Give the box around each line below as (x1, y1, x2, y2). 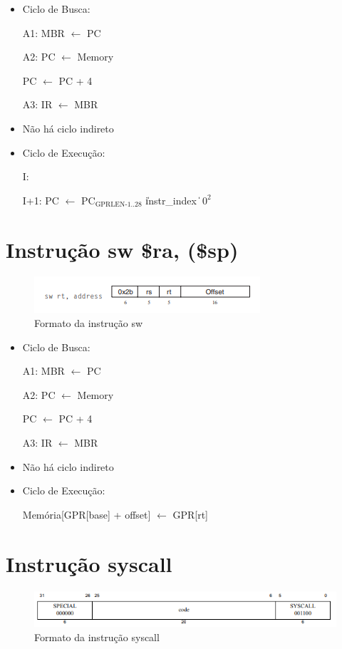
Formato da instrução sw (34, 316, 143, 331)
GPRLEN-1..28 (95, 201, 142, 209)
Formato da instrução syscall (34, 630, 160, 644)
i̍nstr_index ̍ (145, 192, 199, 207)
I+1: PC (22, 192, 59, 207)
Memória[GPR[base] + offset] (22, 507, 151, 521)
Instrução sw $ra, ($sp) (6, 234, 239, 264)
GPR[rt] (172, 507, 208, 521)
